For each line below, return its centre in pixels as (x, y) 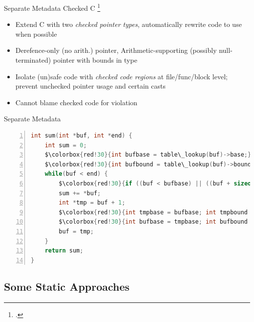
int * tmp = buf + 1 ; (92, 203)
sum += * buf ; (80, 193)
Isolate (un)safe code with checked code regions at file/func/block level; (121, 76)
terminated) (33, 60)
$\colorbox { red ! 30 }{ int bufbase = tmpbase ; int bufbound (153, 222)
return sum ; (64, 251)
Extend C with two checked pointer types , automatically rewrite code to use (128, 24)
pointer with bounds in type (95, 60)
